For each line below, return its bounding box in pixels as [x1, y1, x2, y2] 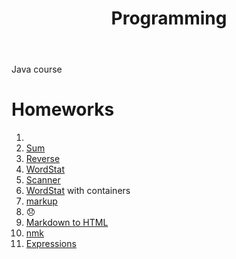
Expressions [25, 238, 77, 250]
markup [25, 195, 58, 207]
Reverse [25, 153, 61, 165]
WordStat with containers [25, 185, 131, 197]
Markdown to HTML [25, 217, 109, 229]
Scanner [25, 174, 61, 186]
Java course [11, 63, 63, 76]
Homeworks [11, 98, 115, 121]
